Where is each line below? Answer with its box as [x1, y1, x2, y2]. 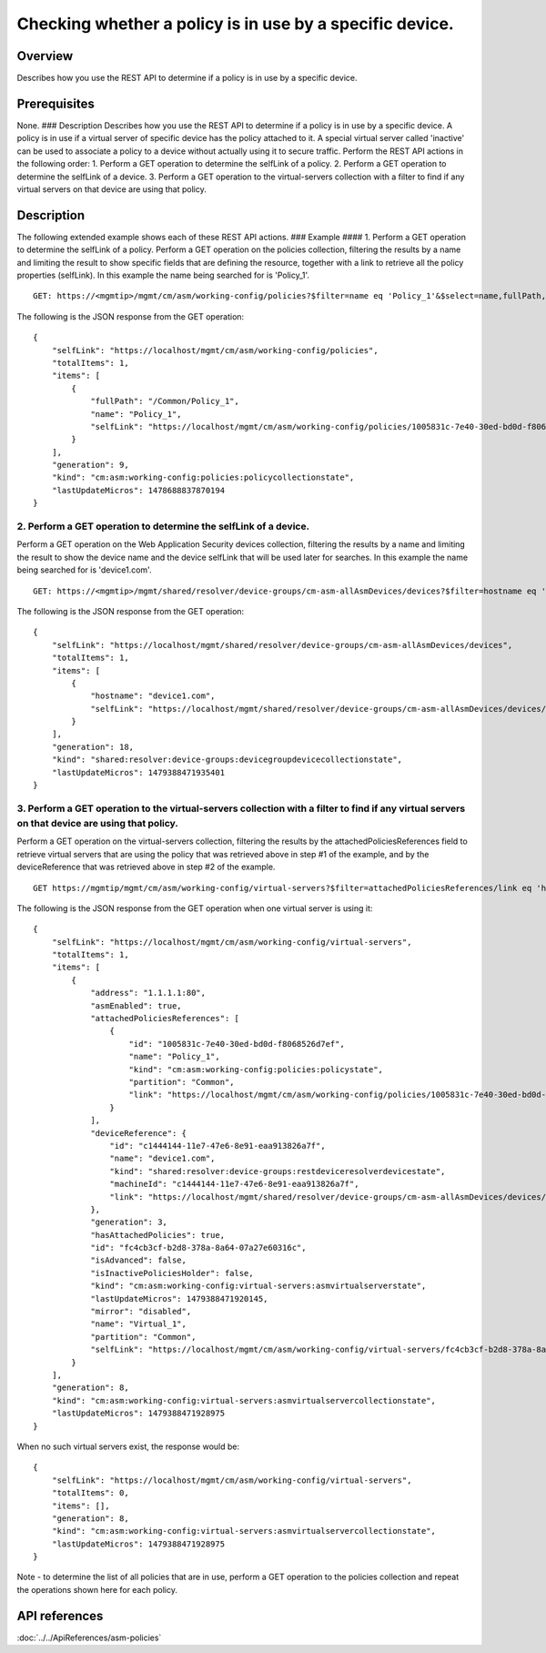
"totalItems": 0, [51, 1488, 129, 1498]
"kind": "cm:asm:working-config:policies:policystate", [128, 1064, 384, 1074]
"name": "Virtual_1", [90, 1319, 187, 1329]
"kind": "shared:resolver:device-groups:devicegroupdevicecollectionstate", [51, 755, 403, 765]
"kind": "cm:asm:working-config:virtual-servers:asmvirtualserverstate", [90, 1281, 427, 1292]
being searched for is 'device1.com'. [16, 564, 152, 575]
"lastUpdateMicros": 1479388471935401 [51, 767, 226, 777]
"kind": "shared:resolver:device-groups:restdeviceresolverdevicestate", [109, 1166, 446, 1176]
